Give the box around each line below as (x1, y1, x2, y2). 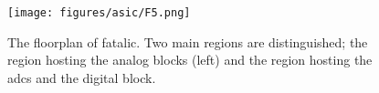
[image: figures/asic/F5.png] (7, 6, 191, 19)
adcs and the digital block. (7, 67, 156, 87)
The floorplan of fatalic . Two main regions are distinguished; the (7, 32, 368, 51)
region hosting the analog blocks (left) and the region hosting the (7, 50, 373, 69)
